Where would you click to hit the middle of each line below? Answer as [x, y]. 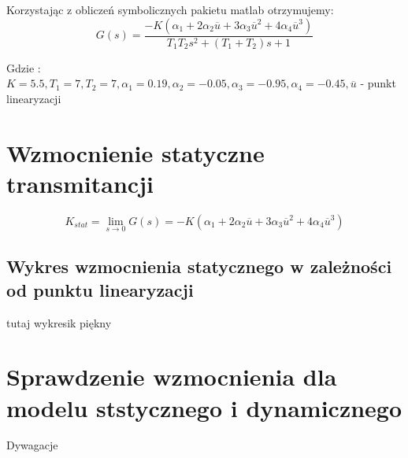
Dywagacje [32, 445]
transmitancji [80, 183]
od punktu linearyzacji [100, 289]
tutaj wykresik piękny [59, 322]
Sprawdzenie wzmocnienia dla [172, 377]
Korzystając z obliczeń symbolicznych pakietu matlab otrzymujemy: [170, 9]
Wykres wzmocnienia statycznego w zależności [199, 266]
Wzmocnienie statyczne [135, 152]
